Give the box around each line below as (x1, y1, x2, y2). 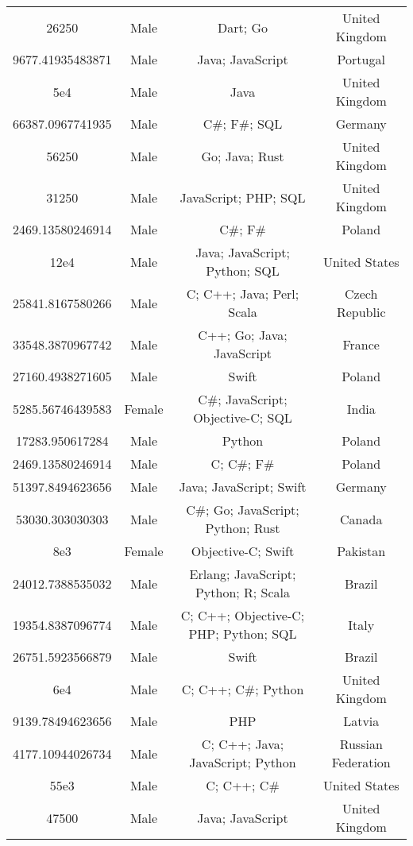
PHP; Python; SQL (188, 624, 297, 643)
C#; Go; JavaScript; (186, 500, 299, 519)
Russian (339, 735, 383, 753)
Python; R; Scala (195, 583, 291, 601)
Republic (336, 303, 386, 321)
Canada (340, 509, 383, 528)
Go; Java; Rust (201, 146, 284, 165)
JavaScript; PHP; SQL (179, 187, 306, 207)
